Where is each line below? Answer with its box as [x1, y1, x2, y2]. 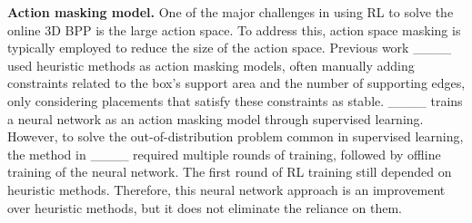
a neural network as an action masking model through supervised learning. [7, 109, 424, 128]
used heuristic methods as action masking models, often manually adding [7, 55, 415, 74]
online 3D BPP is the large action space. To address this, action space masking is [7, 20, 461, 39]
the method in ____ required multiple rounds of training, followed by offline [7, 144, 441, 163]
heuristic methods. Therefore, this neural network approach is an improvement [7, 179, 446, 199]
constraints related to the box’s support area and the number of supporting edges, [7, 73, 466, 92]
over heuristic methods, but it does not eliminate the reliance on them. [7, 198, 402, 217]
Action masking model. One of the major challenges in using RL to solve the [7, 3, 454, 21]
